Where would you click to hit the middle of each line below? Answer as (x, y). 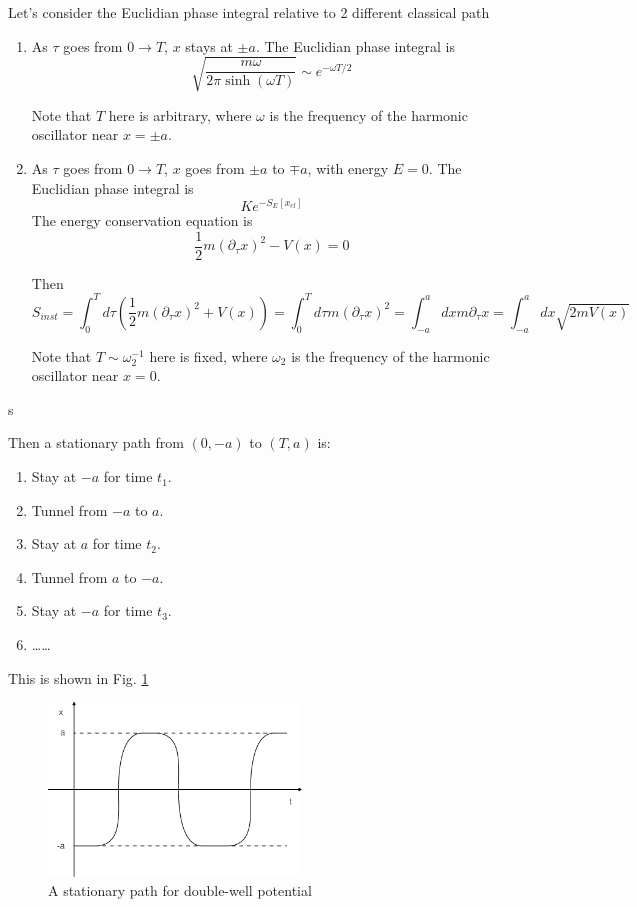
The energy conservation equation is (142, 220)
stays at (209, 45)
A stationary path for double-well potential (180, 890)
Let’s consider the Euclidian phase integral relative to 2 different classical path (249, 12)
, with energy (348, 167)
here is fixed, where (208, 355)
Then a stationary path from (96, 442)
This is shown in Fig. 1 (78, 677)
